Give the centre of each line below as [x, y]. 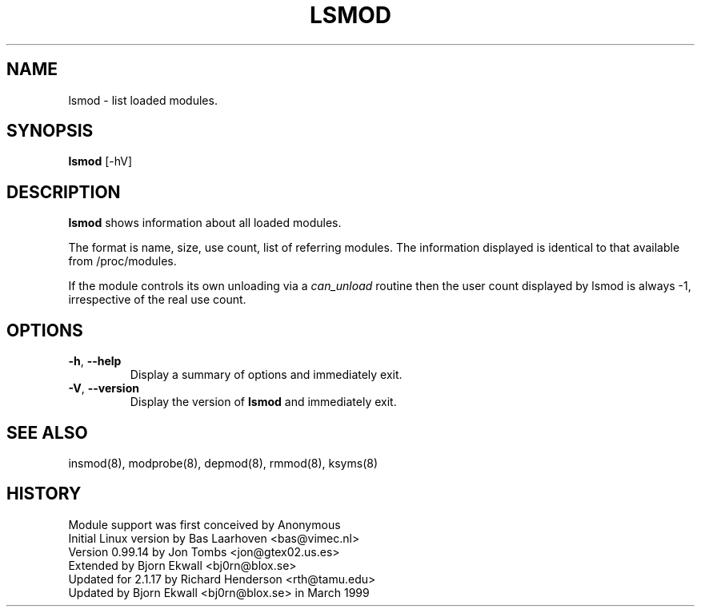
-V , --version [104, 388]
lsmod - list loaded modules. [143, 100]
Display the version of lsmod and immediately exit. [263, 402]
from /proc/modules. [122, 261]
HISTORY [44, 494]
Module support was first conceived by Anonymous [204, 524]
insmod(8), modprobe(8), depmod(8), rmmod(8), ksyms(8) [223, 463]
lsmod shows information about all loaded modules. [205, 223]
